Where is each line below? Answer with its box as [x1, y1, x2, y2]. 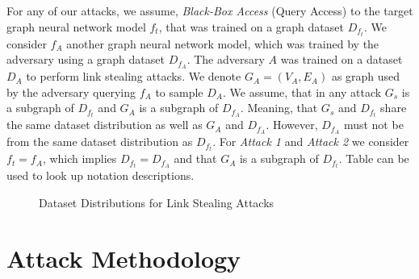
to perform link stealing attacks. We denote [26, 68, 241, 85]
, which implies [42, 150, 117, 167]
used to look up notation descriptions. [6, 167, 195, 184]
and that [174, 150, 217, 167]
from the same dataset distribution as [6, 133, 193, 150]
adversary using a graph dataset [6, 51, 165, 68]
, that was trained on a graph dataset [158, 18, 344, 35]
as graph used [331, 68, 400, 85]
